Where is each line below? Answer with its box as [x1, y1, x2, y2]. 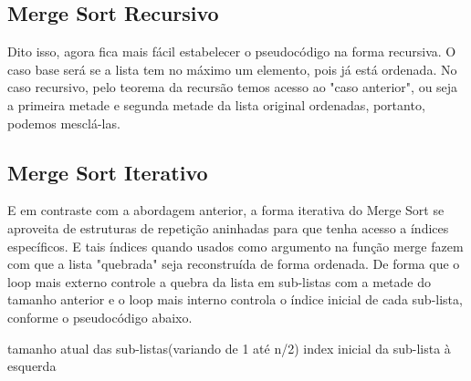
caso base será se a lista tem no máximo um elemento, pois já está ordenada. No [7, 59, 457, 78]
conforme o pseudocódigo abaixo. [7, 307, 193, 326]
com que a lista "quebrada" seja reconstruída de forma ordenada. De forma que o [7, 254, 460, 273]
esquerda [7, 356, 57, 376]
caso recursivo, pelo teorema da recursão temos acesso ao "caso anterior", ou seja [7, 77, 458, 97]
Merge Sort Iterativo [7, 158, 208, 186]
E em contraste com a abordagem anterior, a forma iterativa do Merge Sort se [7, 201, 445, 220]
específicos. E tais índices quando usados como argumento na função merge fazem [7, 236, 464, 255]
